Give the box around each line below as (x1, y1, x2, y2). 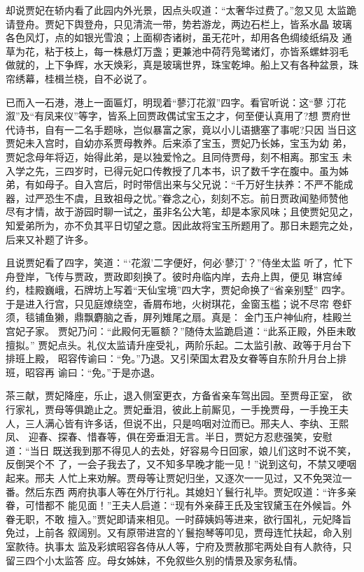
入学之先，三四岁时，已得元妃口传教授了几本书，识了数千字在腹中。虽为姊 (6, 163, 349, 178)
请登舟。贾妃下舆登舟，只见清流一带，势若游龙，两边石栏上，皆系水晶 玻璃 (6, 16, 352, 31)
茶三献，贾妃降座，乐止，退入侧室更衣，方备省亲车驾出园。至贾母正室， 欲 (6, 388, 352, 403)
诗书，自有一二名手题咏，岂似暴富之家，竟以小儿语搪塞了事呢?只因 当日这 (15, 122, 357, 136)
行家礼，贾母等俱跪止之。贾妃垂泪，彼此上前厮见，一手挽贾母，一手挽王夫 (6, 402, 349, 417)
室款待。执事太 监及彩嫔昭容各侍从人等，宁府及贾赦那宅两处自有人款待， (6, 538, 342, 553)
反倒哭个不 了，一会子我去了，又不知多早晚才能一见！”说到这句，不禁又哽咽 (6, 457, 357, 471)
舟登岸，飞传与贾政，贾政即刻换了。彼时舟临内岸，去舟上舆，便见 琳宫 (6, 269, 332, 283)
